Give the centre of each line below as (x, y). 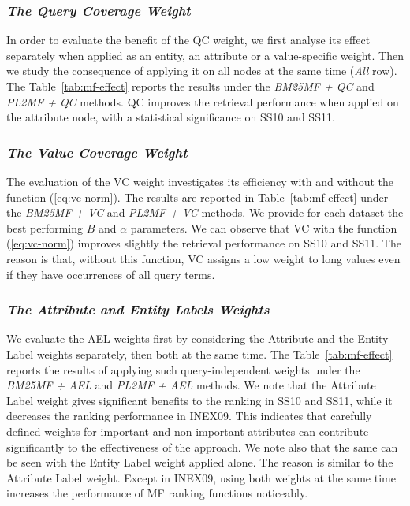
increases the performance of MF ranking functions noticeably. (157, 493)
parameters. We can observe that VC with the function (264, 227)
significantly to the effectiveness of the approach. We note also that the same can (202, 446)
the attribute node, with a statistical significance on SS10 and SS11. (171, 117)
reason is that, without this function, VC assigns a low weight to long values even (203, 258)
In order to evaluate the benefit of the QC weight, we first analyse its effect (188, 40)
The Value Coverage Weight (97, 152)
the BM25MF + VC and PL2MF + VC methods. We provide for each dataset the (205, 212)
